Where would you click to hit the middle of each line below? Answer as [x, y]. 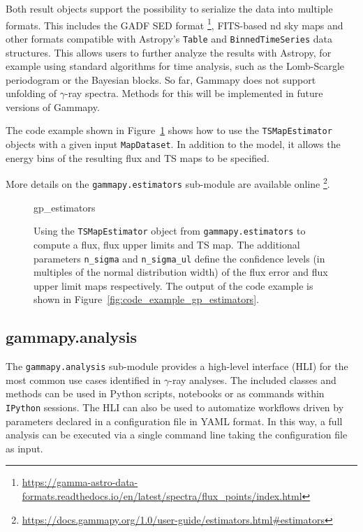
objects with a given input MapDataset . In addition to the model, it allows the [173, 144]
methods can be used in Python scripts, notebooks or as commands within [165, 393]
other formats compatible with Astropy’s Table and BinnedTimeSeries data [169, 38]
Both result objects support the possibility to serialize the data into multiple [169, 8]
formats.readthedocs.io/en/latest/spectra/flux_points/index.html [162, 496]
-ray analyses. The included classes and [253, 379]
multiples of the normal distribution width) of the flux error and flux [181, 272]
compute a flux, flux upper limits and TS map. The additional [167, 244]
